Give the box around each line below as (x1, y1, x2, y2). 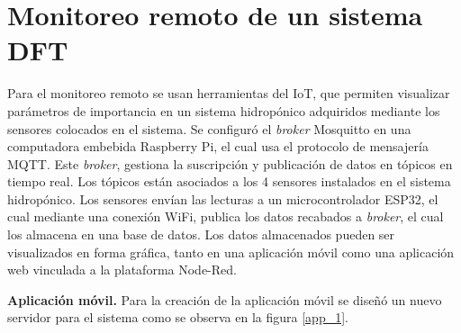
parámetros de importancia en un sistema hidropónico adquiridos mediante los (7, 101, 440, 120)
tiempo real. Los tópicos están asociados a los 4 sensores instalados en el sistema (7, 172, 451, 191)
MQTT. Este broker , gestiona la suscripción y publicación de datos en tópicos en (7, 154, 453, 173)
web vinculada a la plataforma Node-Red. (7, 260, 237, 279)
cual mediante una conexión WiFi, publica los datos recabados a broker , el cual (7, 207, 444, 226)
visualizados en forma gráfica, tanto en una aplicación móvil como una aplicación (7, 242, 455, 261)
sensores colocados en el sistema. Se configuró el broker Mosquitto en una (7, 119, 411, 138)
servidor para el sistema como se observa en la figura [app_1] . (7, 308, 348, 327)
